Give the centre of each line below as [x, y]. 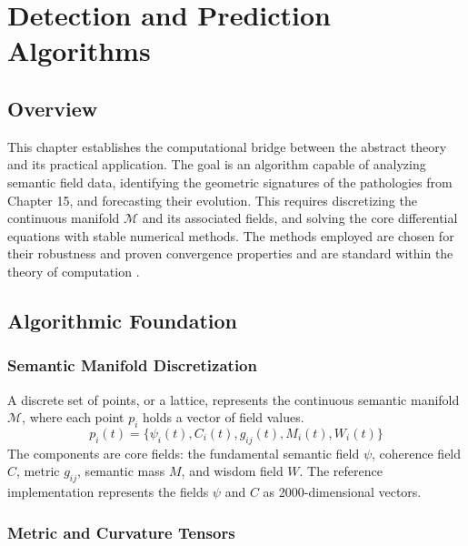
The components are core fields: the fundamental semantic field [184, 453]
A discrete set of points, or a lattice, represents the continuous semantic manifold [234, 399]
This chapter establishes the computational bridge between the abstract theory [227, 146]
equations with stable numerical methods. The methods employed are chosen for [231, 235]
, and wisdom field [232, 471]
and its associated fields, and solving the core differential [300, 218]
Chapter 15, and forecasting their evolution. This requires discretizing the [212, 200]
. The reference [341, 471]
